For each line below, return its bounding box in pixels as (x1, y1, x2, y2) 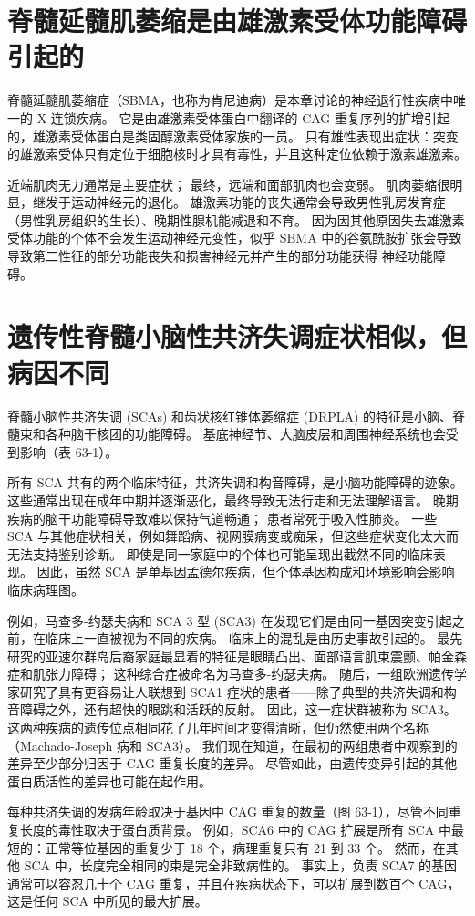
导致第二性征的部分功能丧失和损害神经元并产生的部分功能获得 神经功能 (7, 246, 433, 265)
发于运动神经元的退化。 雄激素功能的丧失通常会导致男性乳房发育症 (45, 193, 446, 212)
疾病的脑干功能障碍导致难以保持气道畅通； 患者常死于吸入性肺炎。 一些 (7, 508, 438, 527)
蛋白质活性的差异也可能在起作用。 (7, 771, 212, 790)
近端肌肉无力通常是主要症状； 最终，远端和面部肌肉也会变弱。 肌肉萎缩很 (7, 174, 450, 193)
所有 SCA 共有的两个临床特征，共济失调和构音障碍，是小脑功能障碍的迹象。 (7, 473, 463, 492)
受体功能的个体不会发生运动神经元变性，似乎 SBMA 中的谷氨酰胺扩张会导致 (7, 228, 462, 247)
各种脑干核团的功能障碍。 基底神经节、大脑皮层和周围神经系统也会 (45, 424, 446, 443)
